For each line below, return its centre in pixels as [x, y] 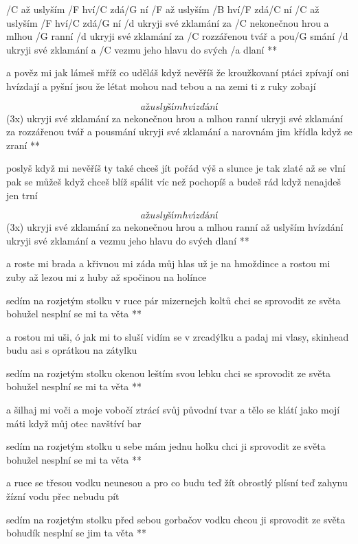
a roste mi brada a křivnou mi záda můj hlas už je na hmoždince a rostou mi [168, 263]
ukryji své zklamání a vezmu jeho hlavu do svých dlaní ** [128, 240]
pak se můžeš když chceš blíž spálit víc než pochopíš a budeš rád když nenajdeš [174, 181]
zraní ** [23, 145]
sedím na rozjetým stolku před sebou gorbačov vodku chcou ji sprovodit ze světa [176, 519]
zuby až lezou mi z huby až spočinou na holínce [107, 276]
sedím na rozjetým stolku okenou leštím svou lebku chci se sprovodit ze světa [168, 373]
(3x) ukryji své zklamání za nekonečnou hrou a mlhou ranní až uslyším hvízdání [175, 227]
